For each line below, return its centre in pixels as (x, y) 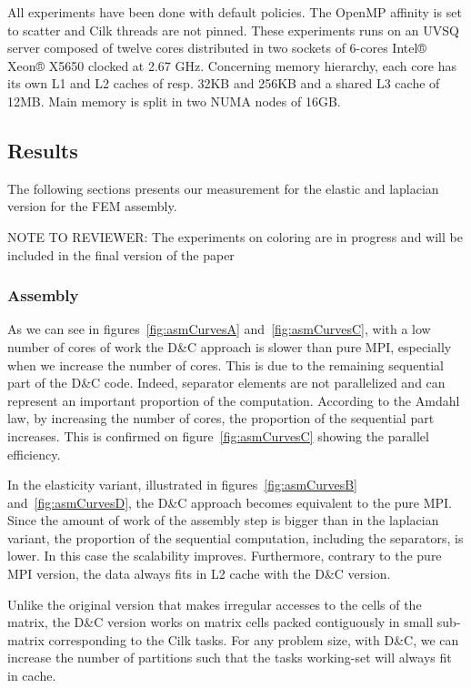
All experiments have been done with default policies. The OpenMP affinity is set (235, 12)
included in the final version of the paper (121, 254)
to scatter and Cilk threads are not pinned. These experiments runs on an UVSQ (233, 30)
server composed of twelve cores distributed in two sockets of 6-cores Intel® (217, 48)
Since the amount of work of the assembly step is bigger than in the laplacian (223, 520)
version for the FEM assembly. (92, 206)
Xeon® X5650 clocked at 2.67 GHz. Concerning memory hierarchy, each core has (232, 65)
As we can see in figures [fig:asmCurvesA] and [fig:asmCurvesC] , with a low (219, 329)
